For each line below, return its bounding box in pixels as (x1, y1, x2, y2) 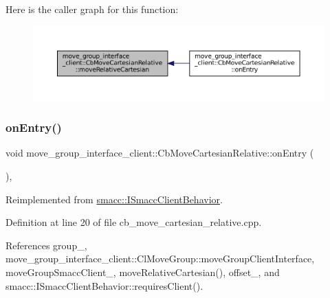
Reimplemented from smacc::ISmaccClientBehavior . (5, 192, 223, 206)
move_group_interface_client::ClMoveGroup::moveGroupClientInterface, (5, 251, 315, 266)
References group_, (5, 238, 87, 252)
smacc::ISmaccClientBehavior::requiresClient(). (5, 278, 203, 293)
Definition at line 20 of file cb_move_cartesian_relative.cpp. (5, 215, 262, 229)
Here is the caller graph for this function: (5, 2, 179, 16)
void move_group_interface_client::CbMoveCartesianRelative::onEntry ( (5, 146, 314, 160)
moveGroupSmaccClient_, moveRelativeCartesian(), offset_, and (5, 264, 280, 279)
